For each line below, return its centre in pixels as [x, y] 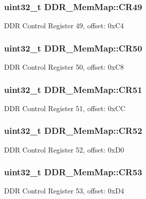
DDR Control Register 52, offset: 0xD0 [64, 149]
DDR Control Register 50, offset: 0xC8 [64, 67]
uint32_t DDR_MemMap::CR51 [73, 89]
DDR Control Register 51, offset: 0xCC [65, 108]
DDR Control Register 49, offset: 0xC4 [64, 26]
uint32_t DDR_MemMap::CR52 [73, 131]
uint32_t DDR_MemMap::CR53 [73, 172]
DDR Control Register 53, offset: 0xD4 [64, 191]
